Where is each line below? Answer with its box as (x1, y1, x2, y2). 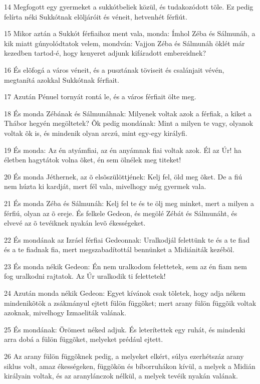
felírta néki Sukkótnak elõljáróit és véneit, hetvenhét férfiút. (4, 11, 187, 22)
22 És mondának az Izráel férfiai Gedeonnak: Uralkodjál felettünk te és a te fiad (4, 234, 250, 245)
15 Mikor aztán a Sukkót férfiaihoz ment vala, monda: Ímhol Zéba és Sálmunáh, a (4, 28, 255, 39)
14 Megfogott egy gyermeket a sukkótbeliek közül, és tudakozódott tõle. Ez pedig (4, 2, 253, 12)
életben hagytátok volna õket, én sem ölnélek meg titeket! (4, 154, 181, 165)
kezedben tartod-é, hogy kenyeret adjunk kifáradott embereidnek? (4, 48, 206, 58)
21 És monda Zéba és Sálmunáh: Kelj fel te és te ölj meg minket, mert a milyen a (4, 198, 254, 208)
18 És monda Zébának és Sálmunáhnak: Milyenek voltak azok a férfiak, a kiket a (4, 108, 252, 118)
